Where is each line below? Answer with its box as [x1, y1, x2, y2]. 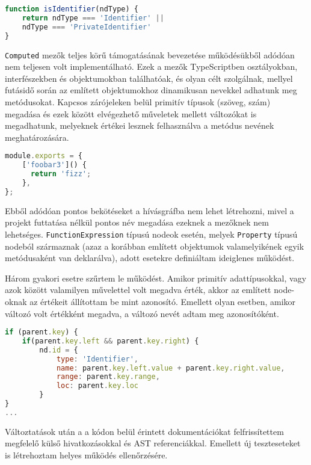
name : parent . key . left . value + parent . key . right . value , [56, 363, 285, 372]
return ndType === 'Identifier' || [22, 13, 164, 22]
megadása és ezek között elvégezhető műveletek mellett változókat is [5, 107, 257, 120]
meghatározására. [5, 131, 69, 143]
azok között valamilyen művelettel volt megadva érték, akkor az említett [5, 283, 271, 296]
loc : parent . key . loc [56, 381, 138, 390]
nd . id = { [39, 345, 78, 354]
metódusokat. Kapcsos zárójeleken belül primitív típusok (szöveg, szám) [5, 95, 271, 108]
